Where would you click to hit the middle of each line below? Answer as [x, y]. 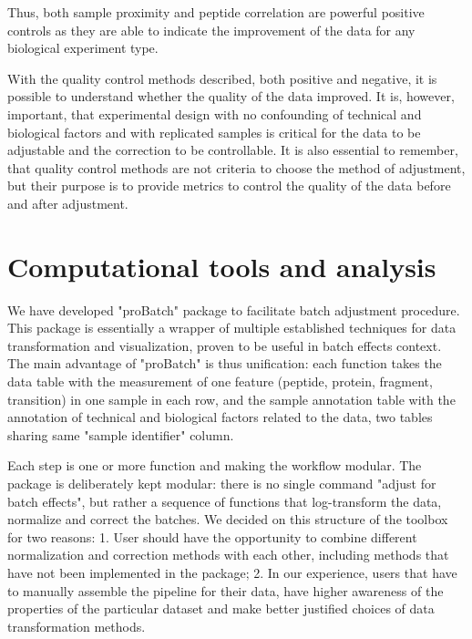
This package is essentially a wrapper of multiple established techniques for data [232, 328]
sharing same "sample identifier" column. [121, 434]
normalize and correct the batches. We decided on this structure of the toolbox [228, 519]
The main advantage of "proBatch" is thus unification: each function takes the [225, 363]
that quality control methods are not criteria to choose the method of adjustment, [236, 167]
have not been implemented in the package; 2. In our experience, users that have [232, 572]
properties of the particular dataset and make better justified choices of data [221, 608]
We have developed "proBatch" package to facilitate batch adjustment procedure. [234, 309]
